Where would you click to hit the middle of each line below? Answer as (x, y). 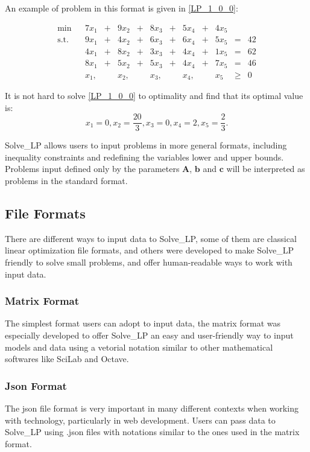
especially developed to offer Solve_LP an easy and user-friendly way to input (149, 335)
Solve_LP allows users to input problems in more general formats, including (146, 145)
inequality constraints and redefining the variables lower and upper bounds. (144, 157)
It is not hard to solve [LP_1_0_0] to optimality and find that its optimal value (154, 96)
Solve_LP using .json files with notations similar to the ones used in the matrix (152, 432)
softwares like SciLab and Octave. (67, 359)
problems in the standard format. (66, 181)
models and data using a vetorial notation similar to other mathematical (139, 347)
